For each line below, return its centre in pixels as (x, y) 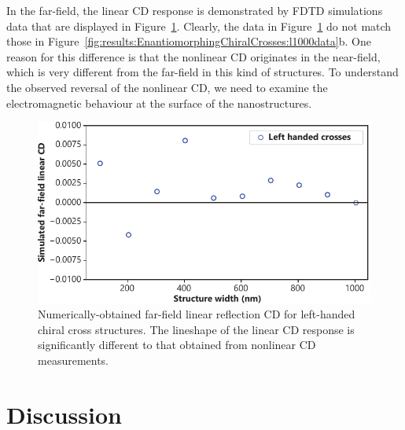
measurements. (74, 360)
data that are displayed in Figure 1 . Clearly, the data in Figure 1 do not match (199, 26)
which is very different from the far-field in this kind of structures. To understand (202, 72)
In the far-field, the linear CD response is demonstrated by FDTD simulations (195, 10)
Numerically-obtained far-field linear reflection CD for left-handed (197, 314)
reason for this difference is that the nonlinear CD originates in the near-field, (193, 56)
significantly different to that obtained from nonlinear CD (177, 345)
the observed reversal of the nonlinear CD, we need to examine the (167, 87)
